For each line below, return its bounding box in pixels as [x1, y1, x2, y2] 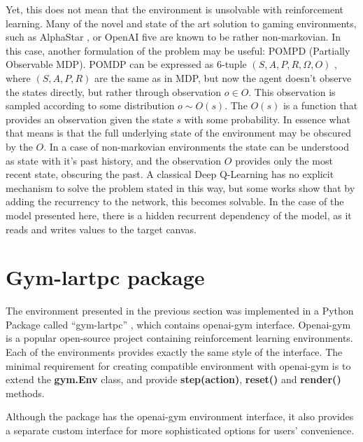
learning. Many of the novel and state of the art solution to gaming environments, [6, 15, 357, 30]
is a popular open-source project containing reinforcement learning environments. [6, 331, 353, 345]
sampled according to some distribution [6, 98, 175, 113]
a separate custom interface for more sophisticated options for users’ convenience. [6, 422, 355, 437]
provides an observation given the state [6, 111, 173, 126]
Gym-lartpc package [6, 263, 205, 291]
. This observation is [248, 84, 336, 99]
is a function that [283, 98, 358, 113]
